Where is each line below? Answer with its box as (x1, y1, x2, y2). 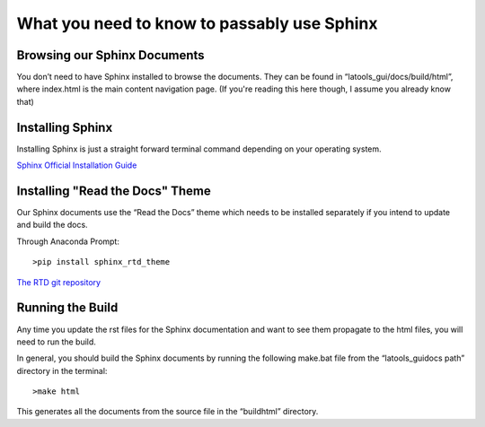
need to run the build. (16, 336, 96, 347)
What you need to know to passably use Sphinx (16, 13, 378, 33)
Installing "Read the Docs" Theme (16, 183, 211, 198)
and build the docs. (16, 220, 89, 231)
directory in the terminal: (16, 365, 108, 376)
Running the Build (16, 301, 119, 316)
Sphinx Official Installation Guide (16, 160, 137, 170)
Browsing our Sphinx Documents (16, 48, 206, 63)
